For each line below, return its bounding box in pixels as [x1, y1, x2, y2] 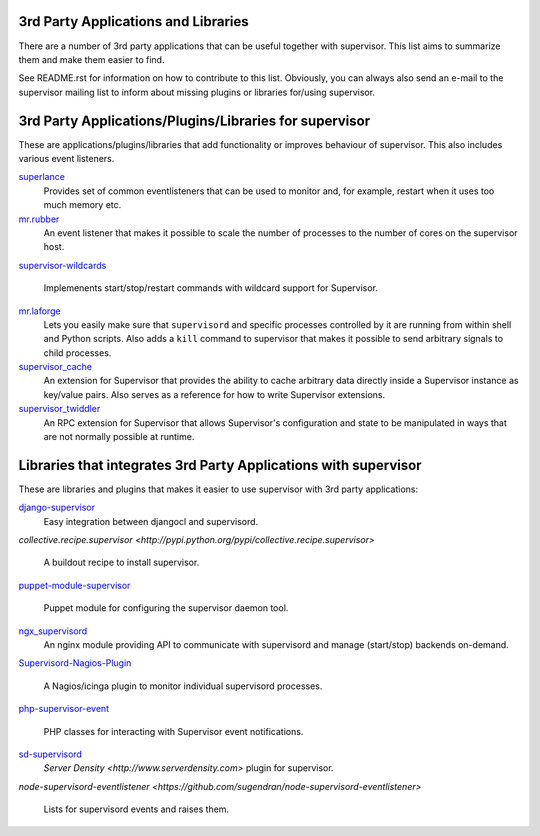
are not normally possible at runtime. [43, 431, 195, 443]
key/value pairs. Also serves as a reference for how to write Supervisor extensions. [43, 388, 385, 400]
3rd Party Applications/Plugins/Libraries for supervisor [18, 112, 371, 129]
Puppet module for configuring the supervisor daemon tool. [43, 602, 289, 614]
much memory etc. [43, 199, 122, 211]
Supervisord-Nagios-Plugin [18, 657, 132, 669]
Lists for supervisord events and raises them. [43, 803, 230, 815]
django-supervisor [18, 501, 95, 514]
